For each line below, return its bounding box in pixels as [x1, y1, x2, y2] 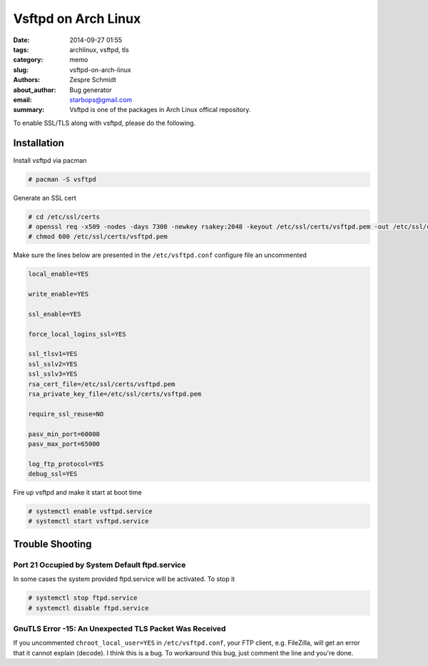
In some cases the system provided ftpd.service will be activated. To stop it [13, 575, 235, 583]
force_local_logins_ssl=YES [28, 330, 126, 338]
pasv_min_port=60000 [28, 430, 100, 438]
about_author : [13, 86, 56, 94]
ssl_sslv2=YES [28, 360, 78, 368]
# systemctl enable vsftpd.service [28, 508, 153, 515]
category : [13, 56, 44, 64]
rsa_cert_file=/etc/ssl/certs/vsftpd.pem [28, 380, 175, 388]
